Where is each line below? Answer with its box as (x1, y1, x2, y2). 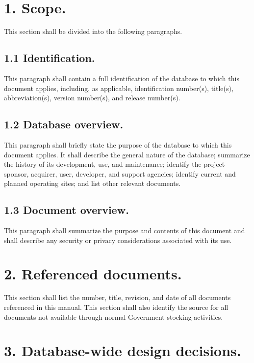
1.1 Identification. (4, 50, 95, 65)
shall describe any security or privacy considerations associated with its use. (4, 235, 232, 245)
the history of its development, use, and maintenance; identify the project (4, 159, 225, 169)
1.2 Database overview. (4, 117, 124, 132)
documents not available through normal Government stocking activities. (4, 311, 223, 322)
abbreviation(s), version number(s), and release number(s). (4, 92, 180, 103)
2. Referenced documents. (4, 264, 182, 284)
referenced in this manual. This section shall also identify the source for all (4, 302, 229, 312)
